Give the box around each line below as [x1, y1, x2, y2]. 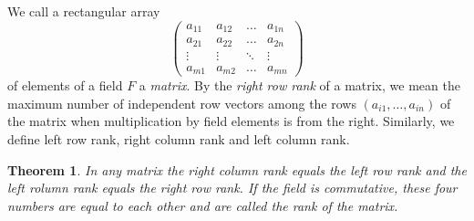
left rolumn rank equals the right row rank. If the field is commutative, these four [7, 178, 458, 197]
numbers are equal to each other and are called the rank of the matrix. [7, 195, 398, 215]
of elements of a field [7, 76, 123, 95]
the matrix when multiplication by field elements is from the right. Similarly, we [7, 111, 455, 131]
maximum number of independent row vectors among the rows [7, 93, 356, 112]
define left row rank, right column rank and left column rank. [7, 129, 350, 148]
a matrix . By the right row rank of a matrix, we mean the [139, 76, 460, 95]
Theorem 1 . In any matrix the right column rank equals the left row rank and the [7, 160, 467, 179]
